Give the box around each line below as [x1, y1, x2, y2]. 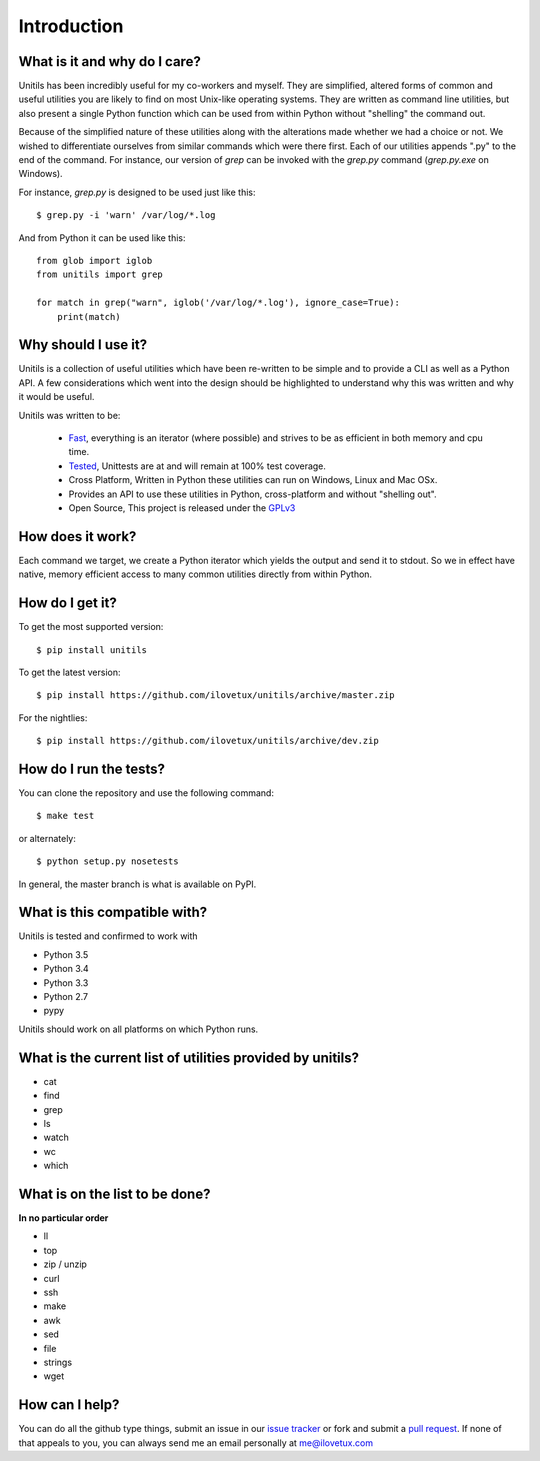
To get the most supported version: [18, 621, 164, 633]
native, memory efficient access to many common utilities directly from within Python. [18, 568, 373, 580]
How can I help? [18, 1396, 120, 1414]
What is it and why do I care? [18, 53, 202, 70]
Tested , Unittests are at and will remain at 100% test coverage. [68, 460, 327, 472]
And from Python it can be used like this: [18, 231, 186, 244]
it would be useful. [18, 391, 95, 403]
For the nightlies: [18, 711, 88, 724]
